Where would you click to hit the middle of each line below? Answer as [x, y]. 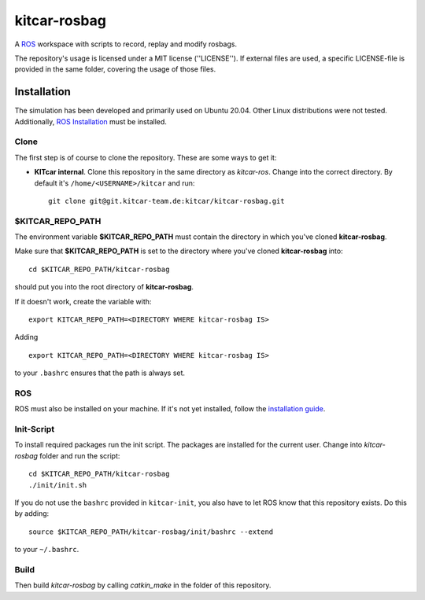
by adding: [32, 513]
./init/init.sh [58, 485]
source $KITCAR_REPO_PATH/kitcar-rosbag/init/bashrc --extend [151, 532]
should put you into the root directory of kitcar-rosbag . [104, 287]
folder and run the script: [80, 455]
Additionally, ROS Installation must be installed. [91, 121]
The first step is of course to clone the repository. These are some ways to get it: [146, 157]
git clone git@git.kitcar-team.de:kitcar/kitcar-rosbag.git [166, 201]
